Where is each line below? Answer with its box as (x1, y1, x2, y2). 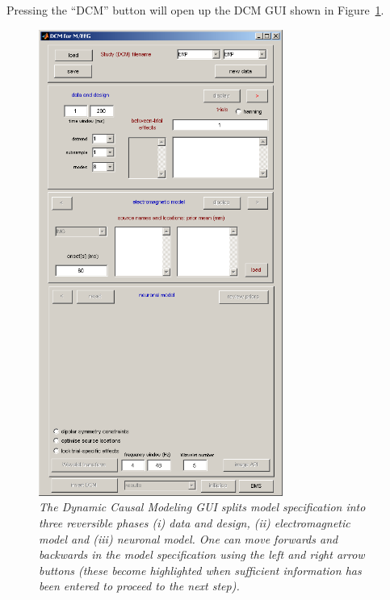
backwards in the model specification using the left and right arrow (39, 546, 365, 563)
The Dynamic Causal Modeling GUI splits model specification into (39, 498, 366, 515)
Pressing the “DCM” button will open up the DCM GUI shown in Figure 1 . (6, 2, 384, 18)
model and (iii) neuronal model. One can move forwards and (39, 530, 338, 547)
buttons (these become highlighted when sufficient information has (39, 561, 362, 578)
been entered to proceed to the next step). (39, 577, 240, 594)
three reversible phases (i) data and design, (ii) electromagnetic (39, 514, 350, 531)
